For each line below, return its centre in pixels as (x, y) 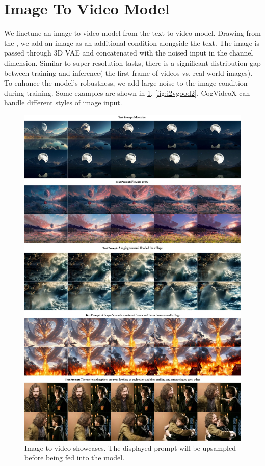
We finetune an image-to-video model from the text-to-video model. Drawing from (132, 33)
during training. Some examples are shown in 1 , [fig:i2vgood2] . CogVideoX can (127, 92)
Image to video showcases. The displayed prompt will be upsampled (130, 447)
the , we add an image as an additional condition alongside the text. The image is (132, 43)
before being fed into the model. (75, 458)
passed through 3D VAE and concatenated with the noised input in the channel (129, 53)
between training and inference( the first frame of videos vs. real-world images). (128, 73)
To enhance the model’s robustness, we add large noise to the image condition (126, 83)
